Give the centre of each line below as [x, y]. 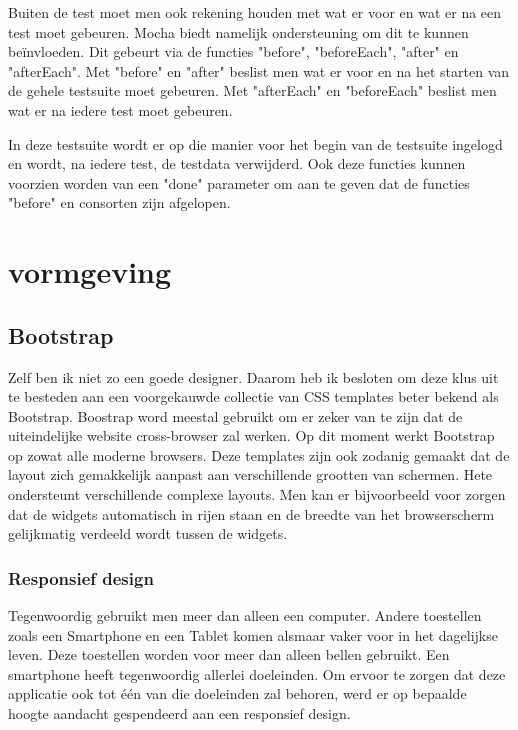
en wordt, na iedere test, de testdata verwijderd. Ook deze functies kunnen [237, 163]
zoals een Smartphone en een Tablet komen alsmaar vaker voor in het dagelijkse [253, 634]
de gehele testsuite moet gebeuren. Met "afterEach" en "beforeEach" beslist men [252, 90]
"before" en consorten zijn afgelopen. [119, 202]
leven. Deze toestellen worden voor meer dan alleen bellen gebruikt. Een [229, 654]
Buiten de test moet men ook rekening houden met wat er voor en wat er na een [255, 12]
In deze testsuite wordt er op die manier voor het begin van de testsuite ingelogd [255, 143]
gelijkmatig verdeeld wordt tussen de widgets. [148, 533]
